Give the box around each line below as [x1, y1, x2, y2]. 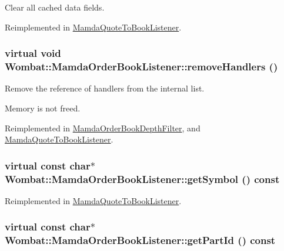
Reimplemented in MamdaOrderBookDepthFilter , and [5, 121, 201, 134]
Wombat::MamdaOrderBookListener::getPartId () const [5, 233, 276, 247]
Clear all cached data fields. [5, 1, 105, 13]
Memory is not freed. [5, 101, 81, 114]
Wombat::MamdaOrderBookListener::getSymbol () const [5, 171, 280, 186]
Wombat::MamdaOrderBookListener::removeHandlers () [5, 59, 278, 74]
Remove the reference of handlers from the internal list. [5, 82, 205, 94]
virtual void [5, 46, 61, 60]
